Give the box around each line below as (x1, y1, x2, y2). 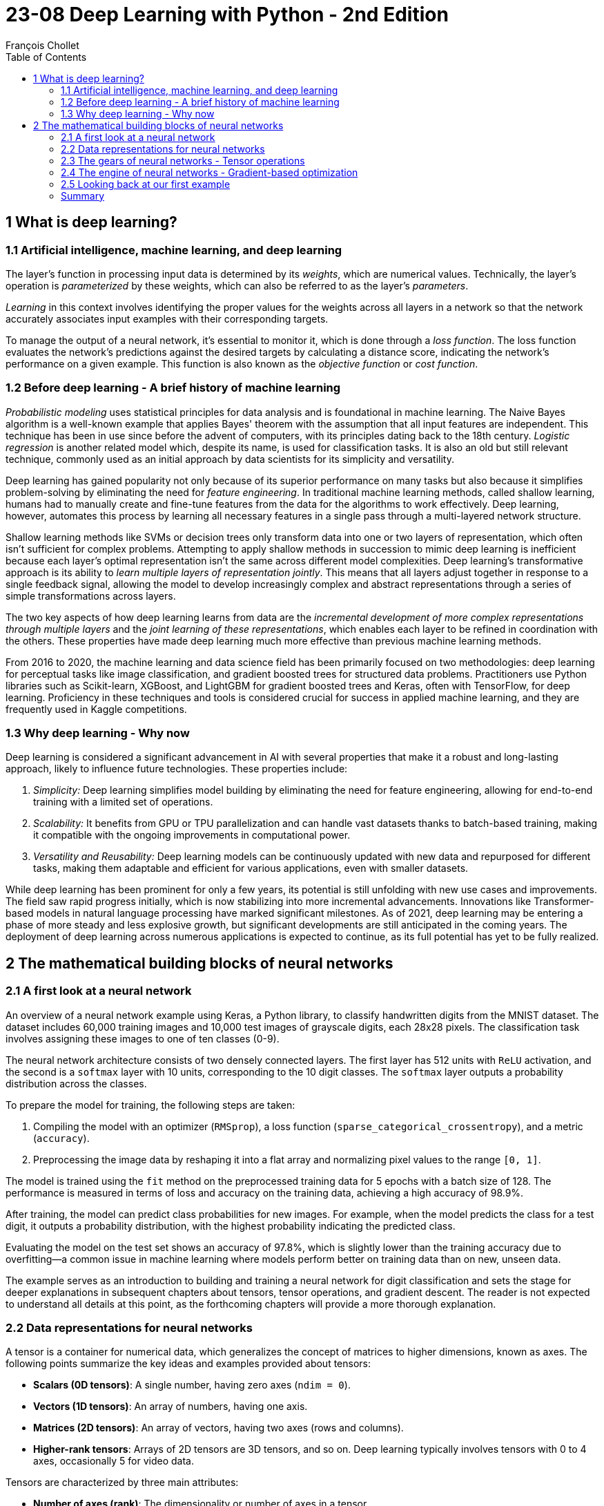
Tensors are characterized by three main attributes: (6, 1476, 239, 1489)
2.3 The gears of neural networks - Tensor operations (61, 154, 305, 166)
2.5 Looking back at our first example (61, 178, 231, 190)
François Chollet (6, 39, 79, 51)
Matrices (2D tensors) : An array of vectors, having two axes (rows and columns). (33, 1422, 404, 1434)
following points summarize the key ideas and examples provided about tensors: (6, 1357, 371, 1370)
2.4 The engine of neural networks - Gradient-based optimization (61, 166, 358, 178)
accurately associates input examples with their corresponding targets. (6, 312, 329, 325)
